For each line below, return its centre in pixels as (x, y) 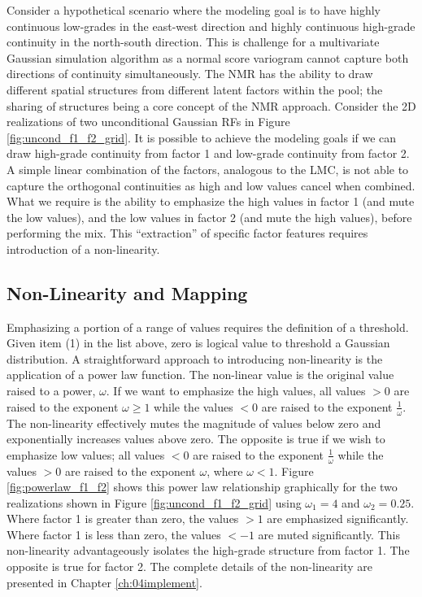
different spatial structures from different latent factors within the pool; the (195, 89)
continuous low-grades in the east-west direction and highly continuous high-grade (211, 26)
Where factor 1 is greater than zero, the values (123, 519)
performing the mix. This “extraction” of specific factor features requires (187, 233)
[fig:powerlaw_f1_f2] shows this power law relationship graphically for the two (202, 487)
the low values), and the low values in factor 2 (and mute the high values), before (209, 217)
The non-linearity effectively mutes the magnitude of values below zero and (194, 423)
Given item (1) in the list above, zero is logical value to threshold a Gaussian (198, 343)
